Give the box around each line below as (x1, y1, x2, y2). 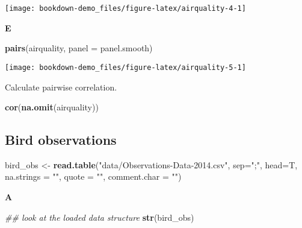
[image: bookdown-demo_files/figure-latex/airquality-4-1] (5, 4, 246, 13)
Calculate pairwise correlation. (5, 80, 117, 93)
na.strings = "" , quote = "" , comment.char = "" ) (5, 170, 182, 183)
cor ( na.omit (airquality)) (5, 101, 99, 113)
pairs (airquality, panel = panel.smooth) (5, 42, 153, 54)
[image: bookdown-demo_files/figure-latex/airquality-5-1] (5, 63, 246, 72)
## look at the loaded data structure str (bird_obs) (5, 211, 194, 223)
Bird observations (5, 130, 117, 149)
